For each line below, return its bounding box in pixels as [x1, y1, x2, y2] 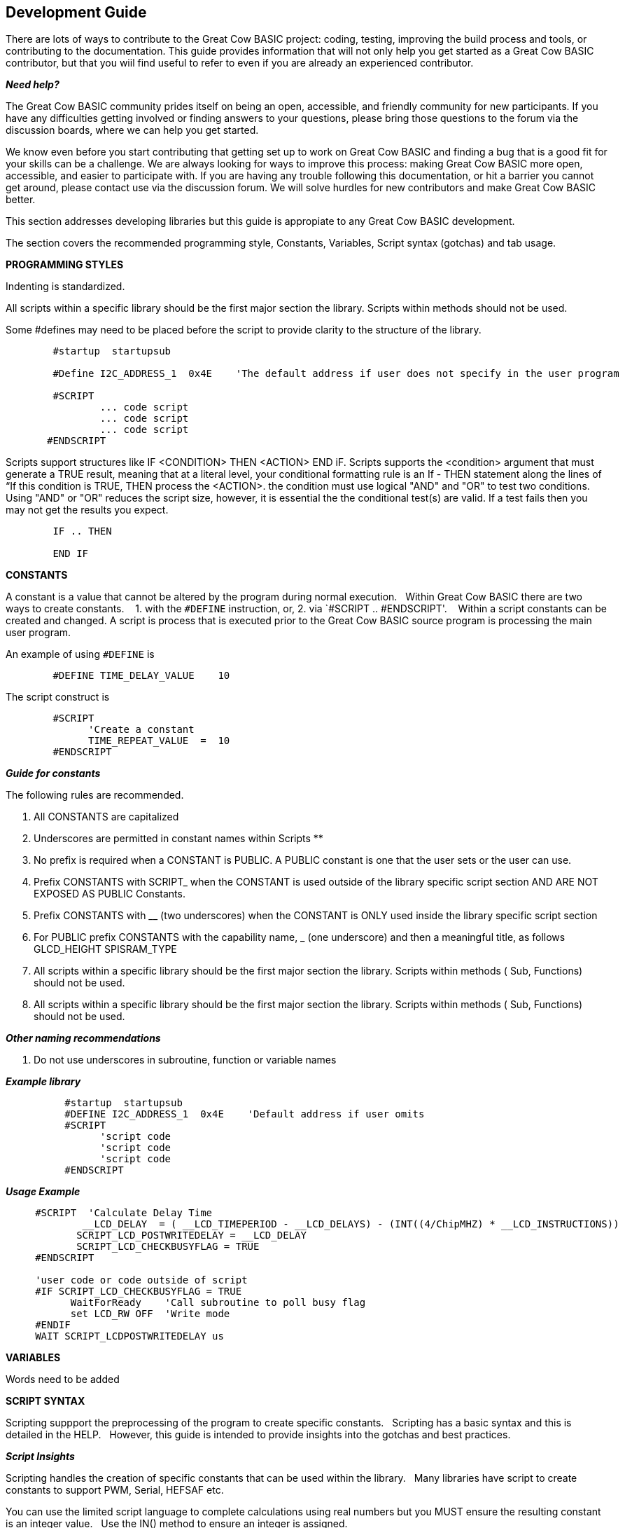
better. [6, 193, 36, 206]
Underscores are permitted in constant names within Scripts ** [34, 832, 323, 845]
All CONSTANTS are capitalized [34, 811, 179, 823]
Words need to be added [6, 1373, 120, 1386]
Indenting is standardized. [6, 280, 125, 293]
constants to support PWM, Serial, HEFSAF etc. [6, 1484, 224, 1496]
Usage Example [6, 1185, 80, 1198]
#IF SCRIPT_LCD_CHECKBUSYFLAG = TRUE [35, 1286, 242, 1298]
